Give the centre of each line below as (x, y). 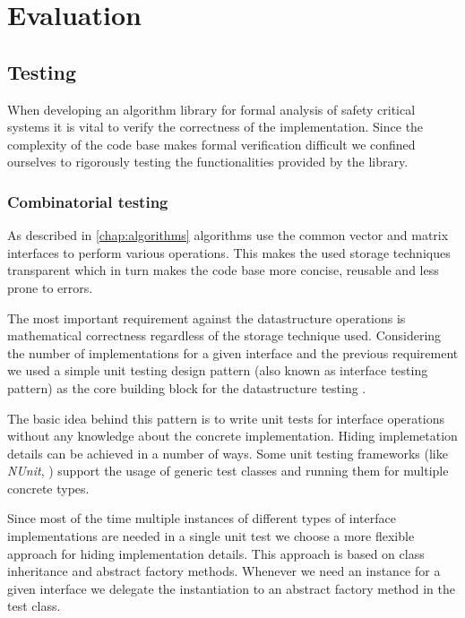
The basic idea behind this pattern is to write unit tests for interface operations (226, 418)
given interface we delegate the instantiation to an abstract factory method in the (231, 588)
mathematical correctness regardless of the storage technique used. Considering (224, 335)
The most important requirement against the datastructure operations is (207, 318)
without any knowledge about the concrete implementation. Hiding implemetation (232, 436)
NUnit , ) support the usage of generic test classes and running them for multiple (228, 471)
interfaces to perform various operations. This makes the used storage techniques (229, 252)
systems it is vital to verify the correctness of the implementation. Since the (215, 127)
